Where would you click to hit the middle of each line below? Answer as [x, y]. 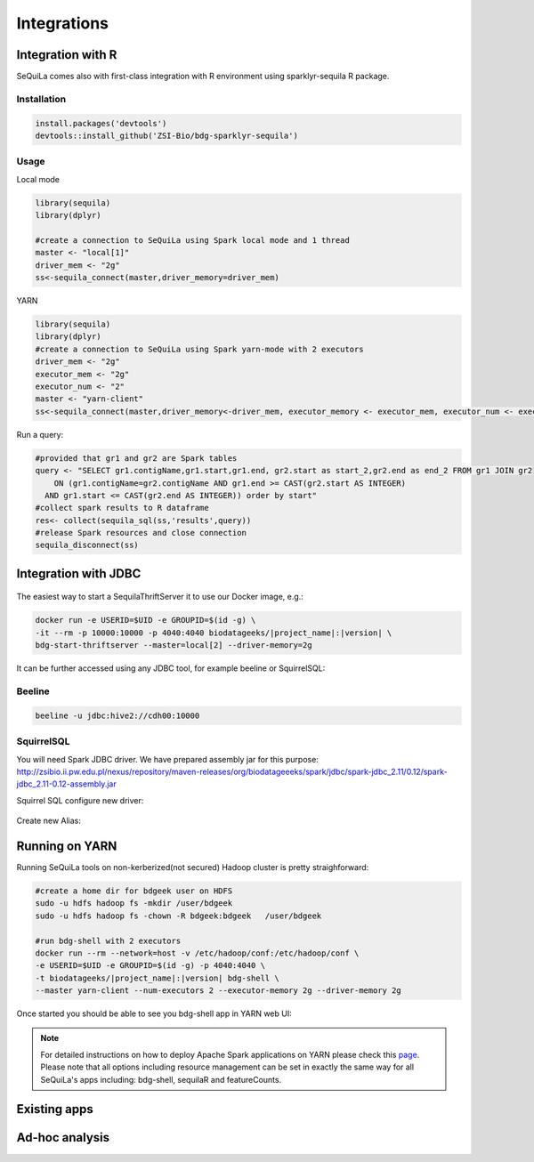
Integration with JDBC [79, 573]
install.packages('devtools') [101, 123]
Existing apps [55, 1109]
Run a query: [40, 434]
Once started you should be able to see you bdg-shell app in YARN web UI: [154, 1013]
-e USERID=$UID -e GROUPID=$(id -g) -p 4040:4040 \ [150, 966]
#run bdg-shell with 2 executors [108, 940]
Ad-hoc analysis [63, 1138]
